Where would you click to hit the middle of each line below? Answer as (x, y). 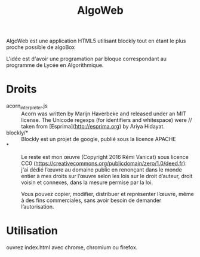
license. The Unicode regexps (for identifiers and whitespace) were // (107, 120)
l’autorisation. (38, 206)
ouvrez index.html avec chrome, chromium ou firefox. (72, 247)
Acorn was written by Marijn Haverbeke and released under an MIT (104, 114)
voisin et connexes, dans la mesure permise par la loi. (87, 182)
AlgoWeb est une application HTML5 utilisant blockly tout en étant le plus (96, 41)
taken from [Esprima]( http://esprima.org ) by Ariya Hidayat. (93, 126)
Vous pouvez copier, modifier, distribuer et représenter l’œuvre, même (107, 194)
